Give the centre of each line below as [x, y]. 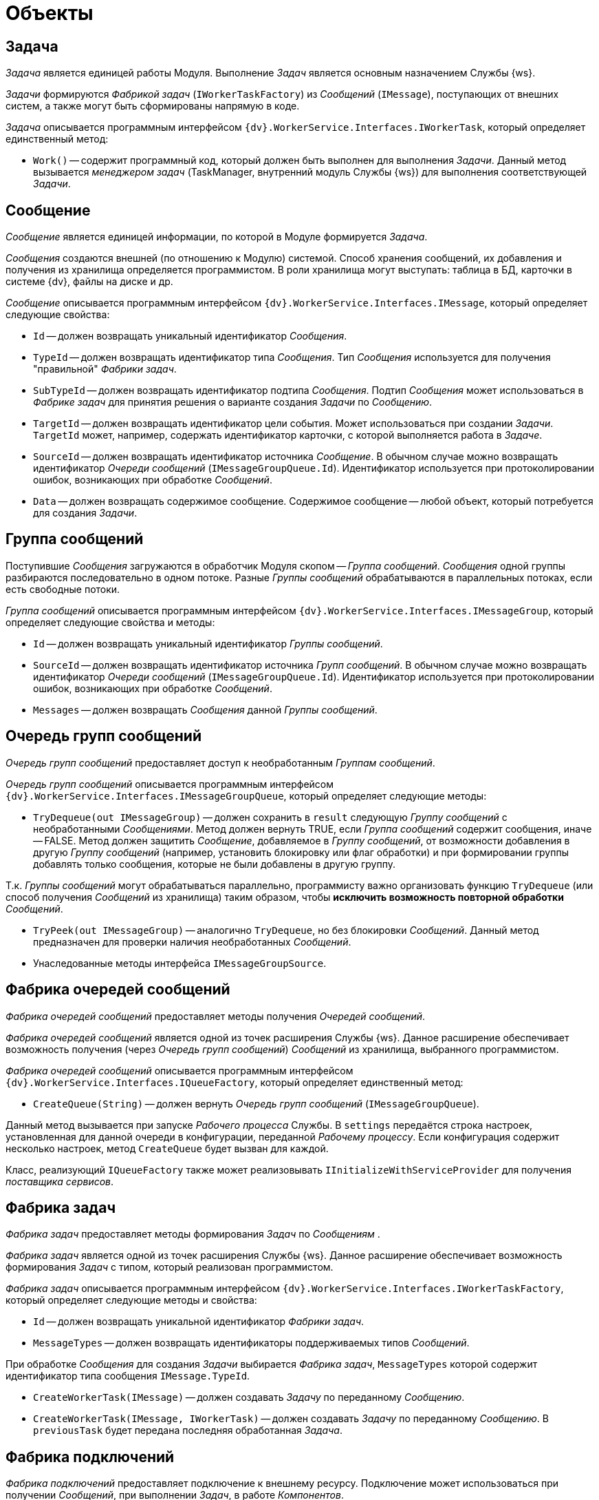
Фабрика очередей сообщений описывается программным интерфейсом [179, 1070]
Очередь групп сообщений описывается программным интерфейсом [170, 784]
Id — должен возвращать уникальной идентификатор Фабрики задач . [199, 1322]
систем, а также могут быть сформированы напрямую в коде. [153, 106]
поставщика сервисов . [60, 1181]
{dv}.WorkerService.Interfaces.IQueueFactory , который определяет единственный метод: [235, 1082]
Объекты [50, 13]
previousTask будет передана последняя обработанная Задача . [188, 1430]
